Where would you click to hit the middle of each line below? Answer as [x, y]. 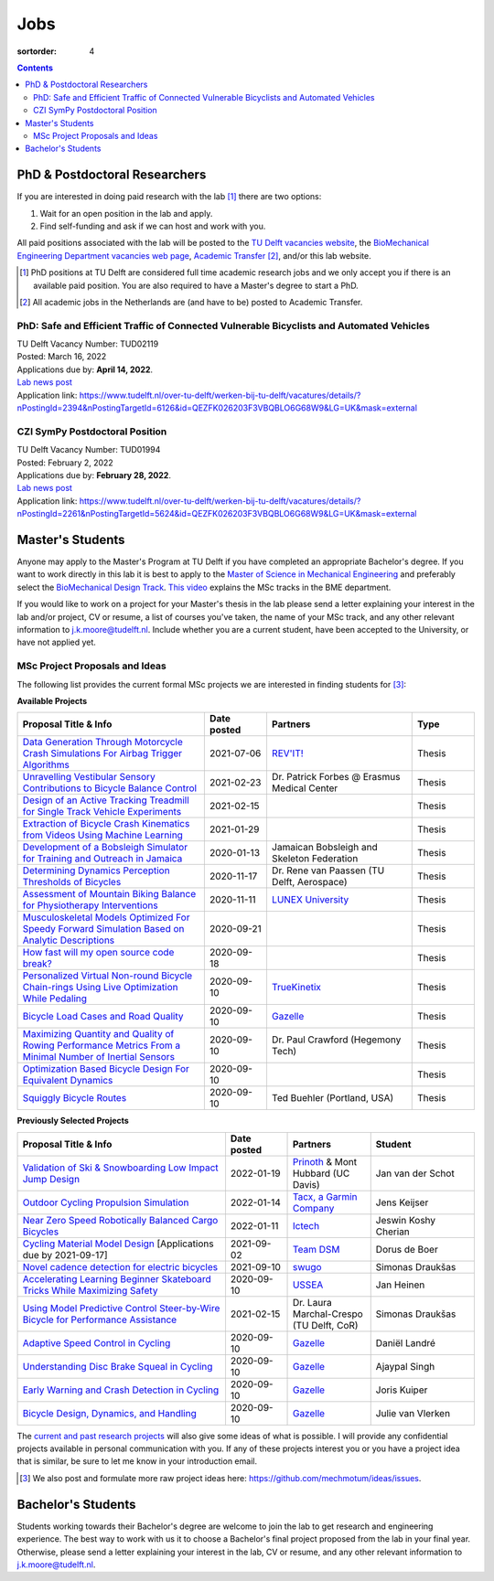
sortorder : [37, 51]
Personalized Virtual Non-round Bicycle [107, 976]
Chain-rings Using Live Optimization [100, 988]
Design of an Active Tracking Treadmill [106, 800]
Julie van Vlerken [413, 1413]
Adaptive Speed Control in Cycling [97, 1342]
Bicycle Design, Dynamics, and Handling [109, 1413]
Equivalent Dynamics [68, 1081]
